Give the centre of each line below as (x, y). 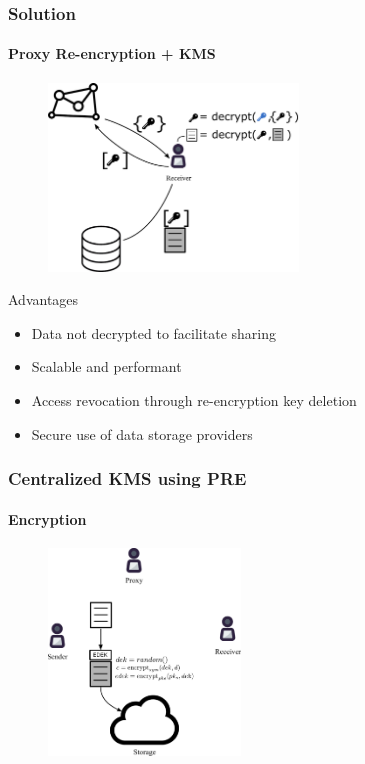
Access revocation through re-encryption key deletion (194, 399)
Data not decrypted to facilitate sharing (153, 332)
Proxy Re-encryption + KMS (112, 53)
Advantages (43, 299)
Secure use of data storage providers (142, 433)
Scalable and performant (106, 366)
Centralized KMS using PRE (127, 478)
